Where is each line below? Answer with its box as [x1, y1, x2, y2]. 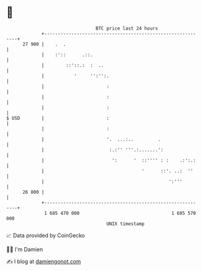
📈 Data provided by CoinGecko [6, 232, 85, 239]
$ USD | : [6, 115, 110, 121]
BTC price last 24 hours [96, 25, 158, 31]
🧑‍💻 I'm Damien [6, 246, 44, 253]
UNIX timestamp [106, 220, 145, 227]
